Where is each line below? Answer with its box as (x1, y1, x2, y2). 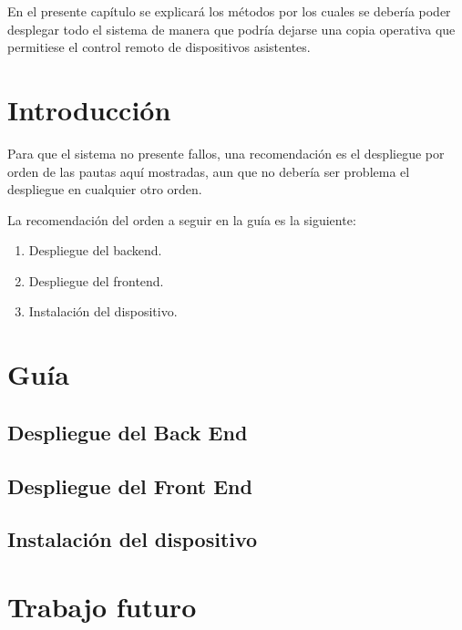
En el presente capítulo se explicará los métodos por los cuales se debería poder (7, 2, 451, 20)
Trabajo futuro (7, 587, 197, 625)
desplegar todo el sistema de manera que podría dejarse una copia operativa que (7, 19, 456, 38)
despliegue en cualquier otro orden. (7, 180, 202, 199)
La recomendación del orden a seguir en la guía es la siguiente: (7, 210, 356, 229)
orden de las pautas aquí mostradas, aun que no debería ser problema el (7, 161, 410, 181)
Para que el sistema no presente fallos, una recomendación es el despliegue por (7, 143, 445, 162)
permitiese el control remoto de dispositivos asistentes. (7, 37, 311, 57)
